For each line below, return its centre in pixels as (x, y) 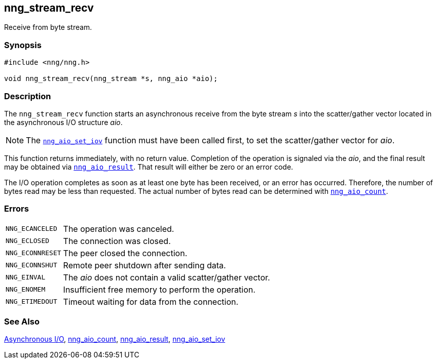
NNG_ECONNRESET (33, 253)
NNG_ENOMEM (26, 290)
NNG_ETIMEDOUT (31, 302)
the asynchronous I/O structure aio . (63, 122)
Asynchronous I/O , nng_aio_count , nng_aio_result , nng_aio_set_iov (115, 339)
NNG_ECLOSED (28, 241)
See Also (22, 322)
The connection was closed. (117, 241)
